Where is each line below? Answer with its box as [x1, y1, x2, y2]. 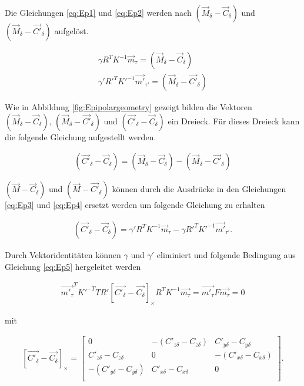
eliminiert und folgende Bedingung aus [156, 248, 296, 260]
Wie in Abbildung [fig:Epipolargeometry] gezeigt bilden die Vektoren [5, 101, 252, 113]
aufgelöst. [54, 25, 89, 37]
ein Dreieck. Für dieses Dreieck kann [168, 114, 300, 127]
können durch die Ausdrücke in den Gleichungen [112, 183, 286, 195]
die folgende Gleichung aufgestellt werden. [5, 130, 156, 143]
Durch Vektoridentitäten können [5, 248, 121, 260]
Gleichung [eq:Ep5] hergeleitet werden [5, 260, 141, 272]
